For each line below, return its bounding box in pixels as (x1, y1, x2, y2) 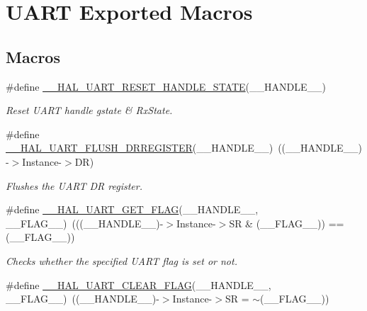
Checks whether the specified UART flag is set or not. (6, 253, 237, 268)
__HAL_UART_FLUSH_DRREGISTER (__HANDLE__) (6, 140, 273, 155)
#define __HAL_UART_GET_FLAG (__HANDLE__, (6, 202, 259, 217)
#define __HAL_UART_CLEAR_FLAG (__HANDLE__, (6, 277, 271, 292)
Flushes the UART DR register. (6, 178, 142, 193)
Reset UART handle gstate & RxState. (6, 103, 173, 118)
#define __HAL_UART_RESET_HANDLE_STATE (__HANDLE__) (6, 79, 326, 94)
